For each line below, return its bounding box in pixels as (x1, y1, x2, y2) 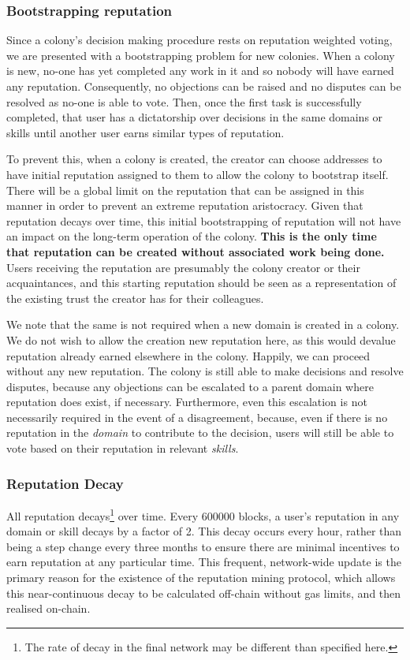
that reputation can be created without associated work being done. (6, 243, 385, 259)
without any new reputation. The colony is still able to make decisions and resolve (6, 363, 404, 379)
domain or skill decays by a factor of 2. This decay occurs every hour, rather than (6, 523, 402, 539)
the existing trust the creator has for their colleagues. (6, 289, 264, 306)
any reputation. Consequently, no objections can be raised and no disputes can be (6, 78, 401, 94)
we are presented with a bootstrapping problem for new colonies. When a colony (6, 47, 395, 63)
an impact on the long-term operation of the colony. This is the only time (6, 228, 377, 244)
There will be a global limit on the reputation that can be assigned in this (6, 181, 364, 198)
